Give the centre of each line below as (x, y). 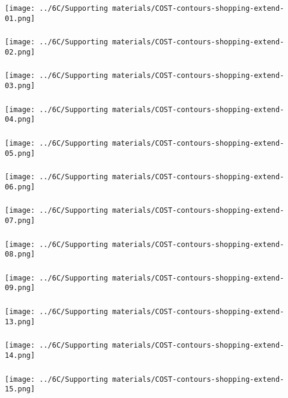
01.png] (20, 18)
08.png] (20, 254)
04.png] (20, 120)
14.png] (20, 355)
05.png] (20, 153)
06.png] (20, 187)
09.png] (20, 288)
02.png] (20, 52)
